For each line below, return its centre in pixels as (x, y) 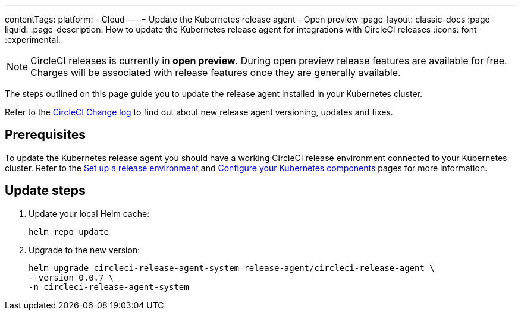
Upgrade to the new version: (84, 250)
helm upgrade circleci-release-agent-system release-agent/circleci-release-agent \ (232, 268)
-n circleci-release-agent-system (109, 287)
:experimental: (33, 40)
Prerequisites (45, 135)
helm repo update (69, 231)
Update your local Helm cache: (89, 213)
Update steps (45, 191)
